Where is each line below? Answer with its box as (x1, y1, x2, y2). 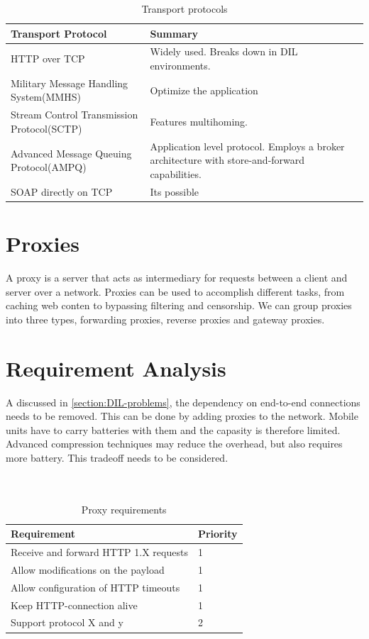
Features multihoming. (150, 114, 248, 129)
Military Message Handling (11, 75, 128, 90)
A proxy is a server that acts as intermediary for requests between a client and (6, 270, 348, 284)
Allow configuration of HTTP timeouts (11, 579, 180, 594)
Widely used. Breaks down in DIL (150, 44, 298, 59)
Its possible (150, 184, 199, 199)
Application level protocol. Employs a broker (150, 138, 345, 153)
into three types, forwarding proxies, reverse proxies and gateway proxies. (6, 311, 325, 326)
